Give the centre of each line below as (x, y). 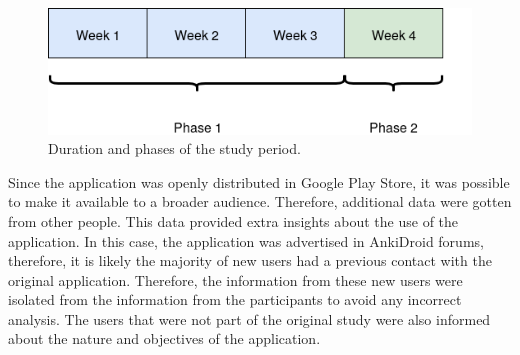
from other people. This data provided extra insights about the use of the (233, 220)
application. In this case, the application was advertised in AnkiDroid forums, (246, 240)
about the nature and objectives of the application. (164, 338)
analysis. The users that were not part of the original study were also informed (249, 318)
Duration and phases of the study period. (174, 148)
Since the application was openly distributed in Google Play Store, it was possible (259, 181)
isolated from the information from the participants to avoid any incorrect (235, 299)
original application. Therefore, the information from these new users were (235, 279)
